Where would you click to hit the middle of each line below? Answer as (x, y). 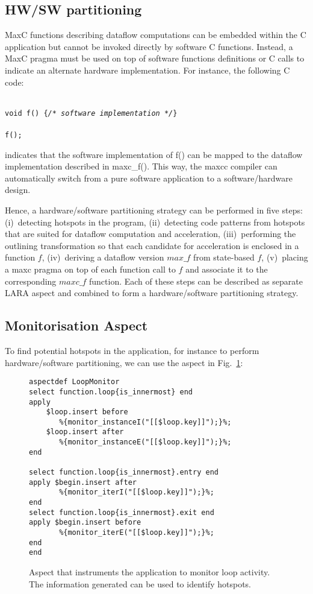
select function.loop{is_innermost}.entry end (124, 472)
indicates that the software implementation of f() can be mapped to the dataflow (154, 154)
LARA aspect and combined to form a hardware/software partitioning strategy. (152, 293)
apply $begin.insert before (85, 523)
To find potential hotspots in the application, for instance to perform (132, 350)
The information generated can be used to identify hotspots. (140, 583)
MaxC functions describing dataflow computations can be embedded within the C (156, 35)
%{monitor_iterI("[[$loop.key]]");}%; (137, 492)
